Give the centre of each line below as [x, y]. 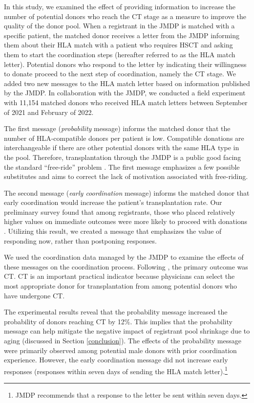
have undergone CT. [34, 295]
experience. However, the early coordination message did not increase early [116, 360]
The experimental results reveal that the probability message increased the [116, 312]
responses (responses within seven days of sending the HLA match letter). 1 [116, 370]
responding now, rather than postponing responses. [80, 240]
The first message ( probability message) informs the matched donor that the [117, 128]
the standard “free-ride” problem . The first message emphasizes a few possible [122, 167]
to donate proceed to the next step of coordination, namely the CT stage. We [120, 74]
